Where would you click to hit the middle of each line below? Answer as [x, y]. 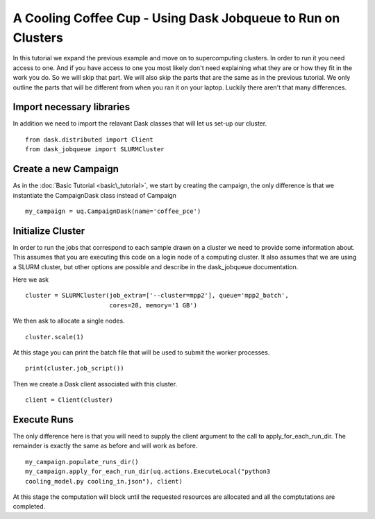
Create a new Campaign [66, 169]
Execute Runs [43, 419]
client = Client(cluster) [69, 400]
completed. [29, 507]
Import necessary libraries [72, 107]
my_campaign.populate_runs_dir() [82, 462]
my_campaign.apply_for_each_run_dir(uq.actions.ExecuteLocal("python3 [148, 471]
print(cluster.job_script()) [75, 368]
